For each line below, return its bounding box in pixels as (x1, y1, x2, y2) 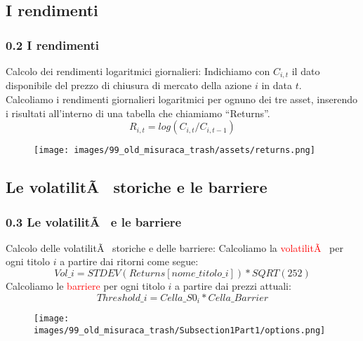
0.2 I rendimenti (6, 36, 99, 53)
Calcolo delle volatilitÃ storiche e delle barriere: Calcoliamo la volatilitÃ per (6, 240, 343, 255)
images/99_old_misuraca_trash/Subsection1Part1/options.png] (34, 325, 326, 335)
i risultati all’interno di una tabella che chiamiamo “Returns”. (6, 105, 270, 120)
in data (261, 78, 293, 93)
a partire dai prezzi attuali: (175, 279, 291, 293)
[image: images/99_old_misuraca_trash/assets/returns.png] (34, 145, 315, 156)
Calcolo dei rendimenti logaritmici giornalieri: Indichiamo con (6, 64, 270, 78)
